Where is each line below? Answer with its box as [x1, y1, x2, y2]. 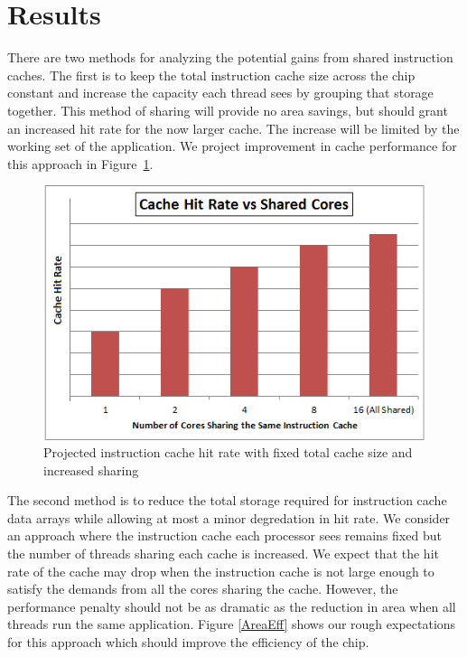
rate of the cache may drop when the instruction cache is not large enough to [7, 561, 434, 580]
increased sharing [43, 460, 139, 479]
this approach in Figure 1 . [7, 154, 154, 173]
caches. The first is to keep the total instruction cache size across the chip [7, 65, 416, 84]
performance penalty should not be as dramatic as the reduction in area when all [7, 596, 456, 615]
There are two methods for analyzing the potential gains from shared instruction [7, 48, 453, 67]
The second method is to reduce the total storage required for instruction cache [7, 491, 447, 510]
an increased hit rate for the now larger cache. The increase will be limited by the [7, 118, 460, 137]
